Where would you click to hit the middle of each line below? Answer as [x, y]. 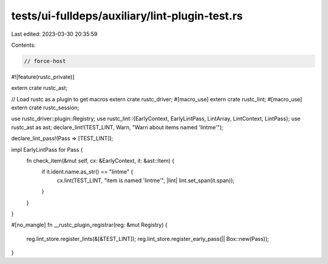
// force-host [45, 61]
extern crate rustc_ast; [39, 88]
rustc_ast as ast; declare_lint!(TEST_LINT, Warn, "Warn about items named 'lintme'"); [117, 127]
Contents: [23, 45]
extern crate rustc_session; [45, 108]
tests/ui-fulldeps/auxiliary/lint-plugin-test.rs [127, 16]
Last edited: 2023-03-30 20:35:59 [54, 34]
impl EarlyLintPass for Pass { [47, 149]
